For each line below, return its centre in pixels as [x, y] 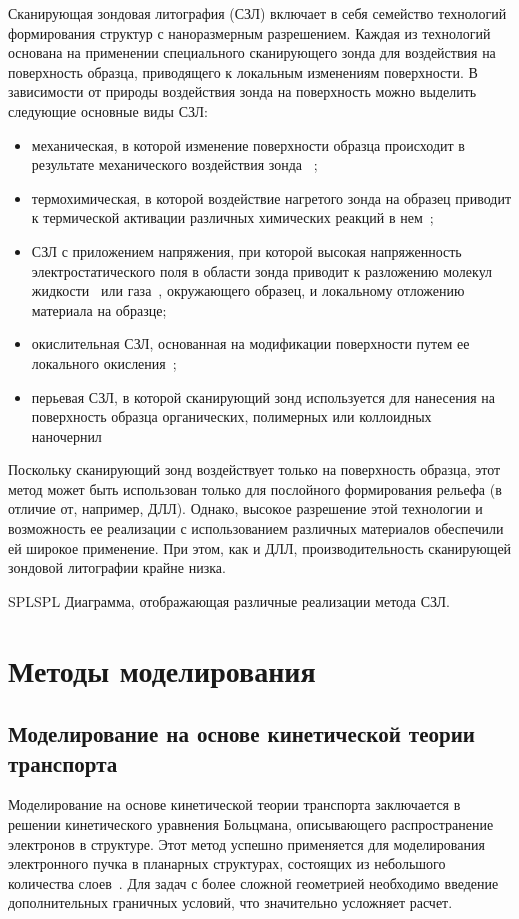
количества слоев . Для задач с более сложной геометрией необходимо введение [253, 882]
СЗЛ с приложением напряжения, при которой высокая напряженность [246, 250]
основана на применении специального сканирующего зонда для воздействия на [252, 52]
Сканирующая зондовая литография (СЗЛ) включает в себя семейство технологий [257, 13]
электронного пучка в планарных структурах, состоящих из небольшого [227, 863]
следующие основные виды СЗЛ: [108, 110]
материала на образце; [99, 309]
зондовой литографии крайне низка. [117, 567]
